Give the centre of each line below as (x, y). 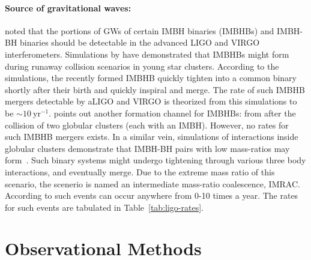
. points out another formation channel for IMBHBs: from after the (172, 113)
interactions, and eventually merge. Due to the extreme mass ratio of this (140, 171)
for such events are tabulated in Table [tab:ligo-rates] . (104, 207)
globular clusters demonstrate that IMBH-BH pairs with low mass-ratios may (147, 148)
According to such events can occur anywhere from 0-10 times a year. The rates (152, 195)
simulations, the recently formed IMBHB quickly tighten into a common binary (151, 78)
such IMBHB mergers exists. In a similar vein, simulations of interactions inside (152, 137)
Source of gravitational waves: (68, 8)
